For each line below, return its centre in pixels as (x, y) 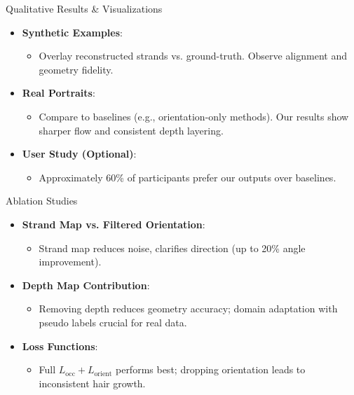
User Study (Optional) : (79, 154)
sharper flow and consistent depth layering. (131, 130)
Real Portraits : (59, 93)
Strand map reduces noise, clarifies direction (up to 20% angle (172, 248)
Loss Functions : (60, 346)
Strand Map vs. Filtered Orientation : (114, 224)
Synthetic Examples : (72, 32)
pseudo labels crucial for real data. (113, 322)
